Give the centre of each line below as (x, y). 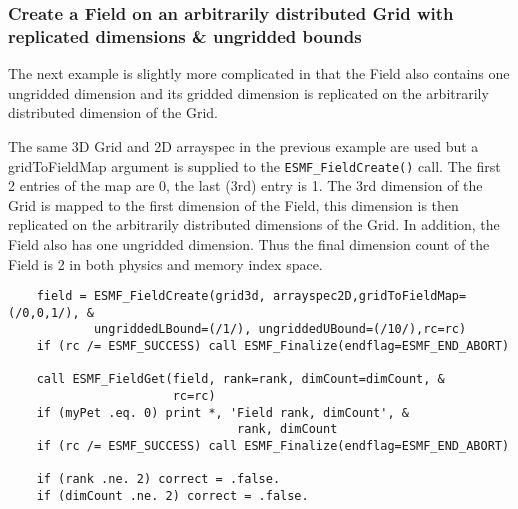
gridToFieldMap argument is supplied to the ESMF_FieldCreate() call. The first (254, 165)
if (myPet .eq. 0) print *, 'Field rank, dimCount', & (222, 412)
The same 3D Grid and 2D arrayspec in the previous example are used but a (243, 145)
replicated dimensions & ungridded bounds (185, 35)
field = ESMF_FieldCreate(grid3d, (151, 296)
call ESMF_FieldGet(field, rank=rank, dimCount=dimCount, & (240, 379)
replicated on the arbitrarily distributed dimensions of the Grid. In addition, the (254, 224)
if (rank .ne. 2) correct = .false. (158, 479)
